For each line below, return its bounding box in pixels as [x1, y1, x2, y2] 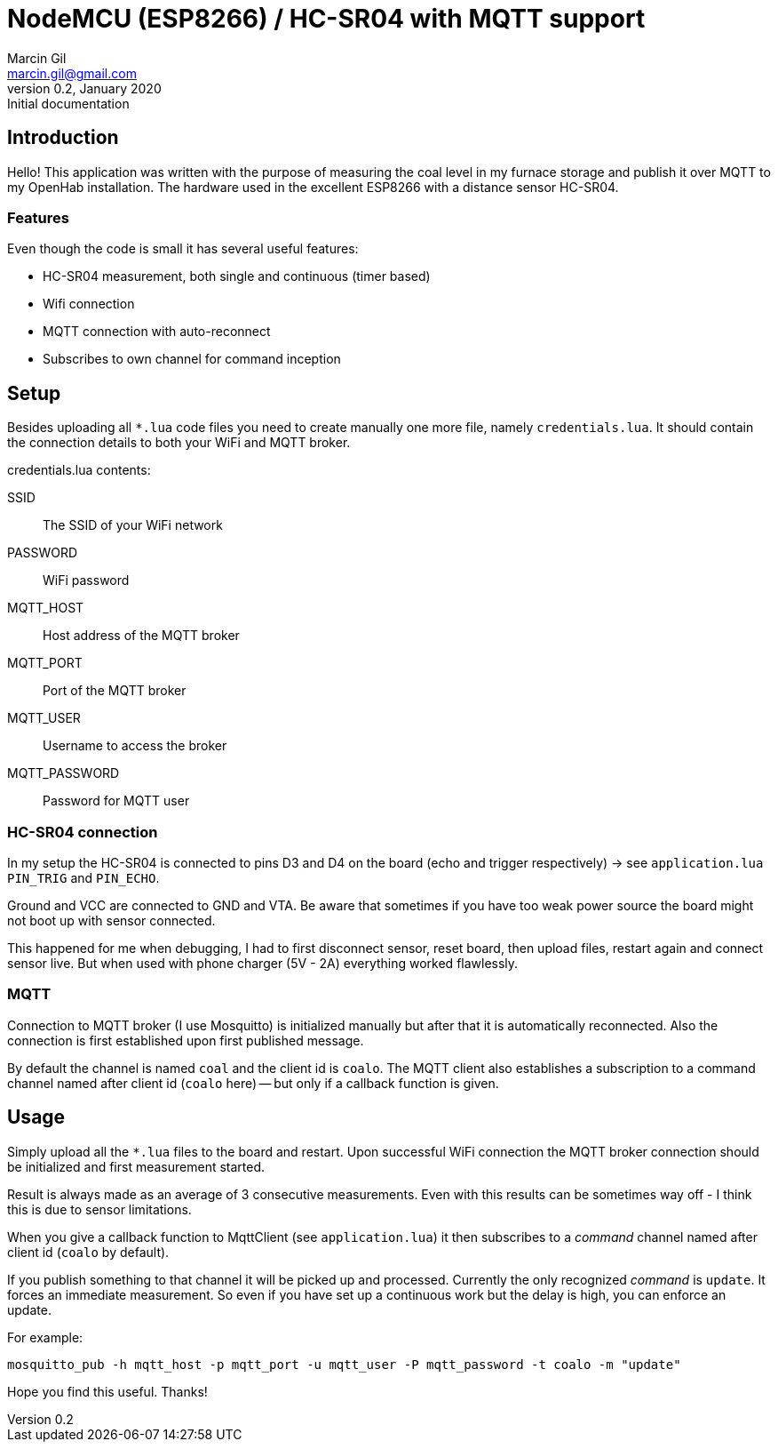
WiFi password [43, 572, 130, 588]
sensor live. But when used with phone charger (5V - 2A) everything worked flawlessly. [7, 955, 519, 971]
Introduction [7, 126, 119, 149]
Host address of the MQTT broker [43, 628, 240, 644]
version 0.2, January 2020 [7, 80, 162, 96]
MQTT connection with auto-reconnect [43, 324, 271, 340]
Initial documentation [7, 95, 130, 111]
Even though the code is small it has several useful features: [7, 241, 359, 257]
